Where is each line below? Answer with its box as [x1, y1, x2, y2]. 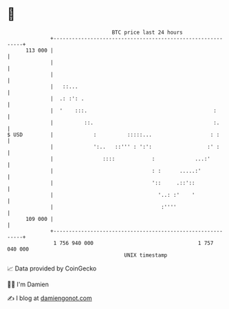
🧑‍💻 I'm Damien [7, 280, 50, 288]
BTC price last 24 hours [111, 29, 184, 36]
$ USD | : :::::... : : [7, 131, 220, 138]
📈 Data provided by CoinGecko [7, 264, 97, 273]
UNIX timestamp [124, 251, 168, 259]
